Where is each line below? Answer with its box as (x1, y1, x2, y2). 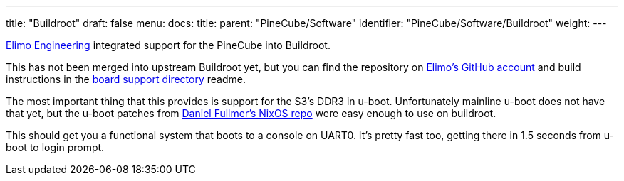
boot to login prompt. (6, 141, 105, 153)
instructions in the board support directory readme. (6, 73, 246, 85)
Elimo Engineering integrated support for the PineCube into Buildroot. (6, 39, 331, 51)
